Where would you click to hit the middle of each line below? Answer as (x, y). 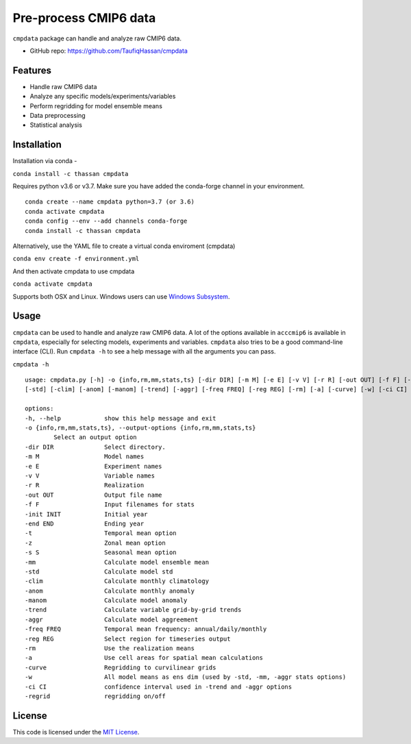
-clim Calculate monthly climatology (117, 581)
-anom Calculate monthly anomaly (110, 591)
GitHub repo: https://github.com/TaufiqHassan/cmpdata (109, 51)
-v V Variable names (90, 475)
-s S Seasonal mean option (101, 553)
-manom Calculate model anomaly (106, 600)
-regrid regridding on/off (95, 696)
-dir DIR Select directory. (95, 447)
